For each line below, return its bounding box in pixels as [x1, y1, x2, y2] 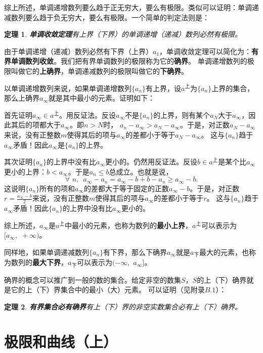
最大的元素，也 [199, 246, 249, 257]
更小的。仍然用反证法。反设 [105, 156, 198, 167]
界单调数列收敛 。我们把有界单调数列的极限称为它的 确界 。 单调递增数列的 [4, 56, 247, 66]
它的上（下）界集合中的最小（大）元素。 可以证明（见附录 [11, 284, 205, 295]
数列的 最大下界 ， [11, 257, 68, 268]
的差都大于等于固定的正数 [84, 183, 169, 193]
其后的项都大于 [11, 119, 61, 130]
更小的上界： [4, 166, 47, 176]
